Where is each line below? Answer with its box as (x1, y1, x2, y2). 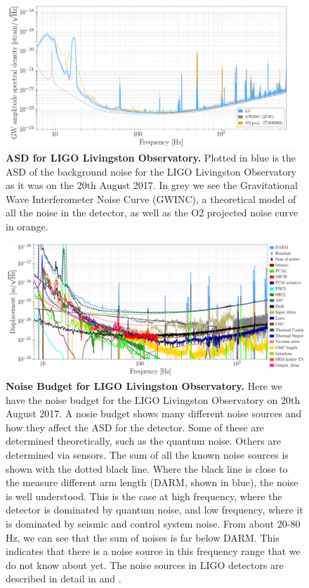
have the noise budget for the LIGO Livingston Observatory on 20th (6, 392, 301, 407)
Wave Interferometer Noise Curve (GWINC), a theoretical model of (6, 191, 296, 206)
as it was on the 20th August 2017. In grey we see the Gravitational (6, 178, 298, 192)
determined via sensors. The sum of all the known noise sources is (6, 447, 289, 462)
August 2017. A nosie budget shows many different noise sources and (6, 406, 302, 421)
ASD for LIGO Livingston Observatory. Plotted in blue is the (6, 150, 296, 165)
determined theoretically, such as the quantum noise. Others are (6, 433, 282, 448)
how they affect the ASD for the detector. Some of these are (6, 419, 264, 434)
